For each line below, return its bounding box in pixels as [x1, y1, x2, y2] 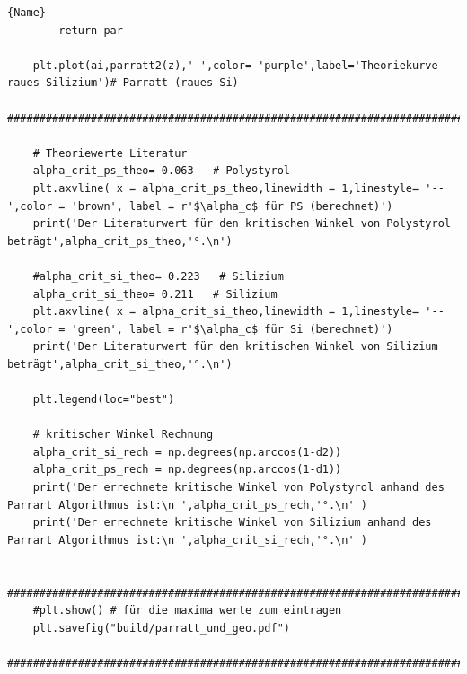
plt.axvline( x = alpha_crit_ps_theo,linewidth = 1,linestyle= [32, 181, 419, 195]
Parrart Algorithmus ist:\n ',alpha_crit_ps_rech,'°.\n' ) [7, 498, 367, 512]
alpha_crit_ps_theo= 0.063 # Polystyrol [32, 164, 290, 178]
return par [58, 23, 123, 37]
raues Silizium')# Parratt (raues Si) [7, 76, 239, 90]
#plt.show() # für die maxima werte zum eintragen [32, 604, 342, 617]
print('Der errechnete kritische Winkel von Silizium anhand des [32, 516, 432, 530]
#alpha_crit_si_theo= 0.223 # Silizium [32, 269, 284, 283]
